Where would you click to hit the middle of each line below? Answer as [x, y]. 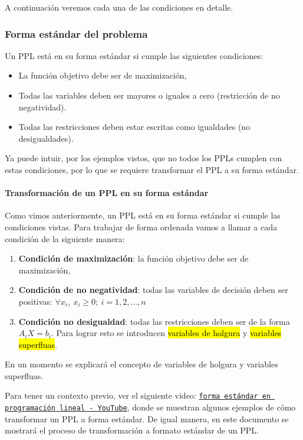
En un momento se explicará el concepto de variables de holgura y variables [141, 364]
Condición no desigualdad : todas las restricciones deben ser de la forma [154, 321]
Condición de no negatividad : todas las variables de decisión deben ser [153, 290]
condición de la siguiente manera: [65, 238]
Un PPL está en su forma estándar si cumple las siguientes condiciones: [134, 55]
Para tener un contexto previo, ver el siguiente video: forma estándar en [138, 395]
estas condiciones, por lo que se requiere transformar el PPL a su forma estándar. [152, 169]
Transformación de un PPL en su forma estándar [107, 193]
